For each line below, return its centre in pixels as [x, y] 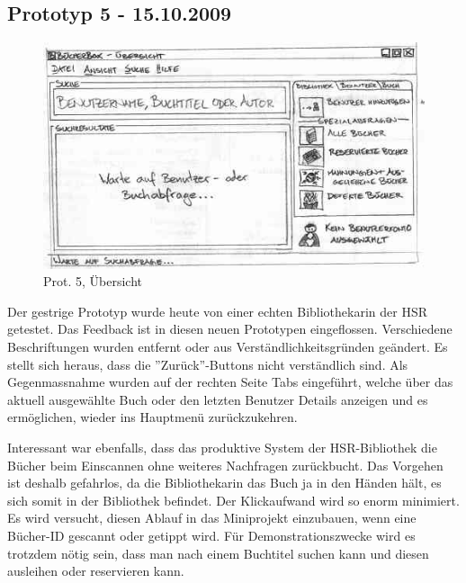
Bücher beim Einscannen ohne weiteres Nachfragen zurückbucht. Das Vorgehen [225, 465]
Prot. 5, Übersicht [93, 281]
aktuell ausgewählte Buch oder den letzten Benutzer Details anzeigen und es [218, 399]
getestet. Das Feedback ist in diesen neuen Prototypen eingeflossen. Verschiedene [230, 329]
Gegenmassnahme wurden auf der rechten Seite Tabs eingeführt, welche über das [230, 382]
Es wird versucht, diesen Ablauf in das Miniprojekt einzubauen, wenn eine [212, 518]
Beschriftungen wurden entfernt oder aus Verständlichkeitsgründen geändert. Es [228, 347]
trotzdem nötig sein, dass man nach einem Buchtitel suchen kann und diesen [218, 553]
